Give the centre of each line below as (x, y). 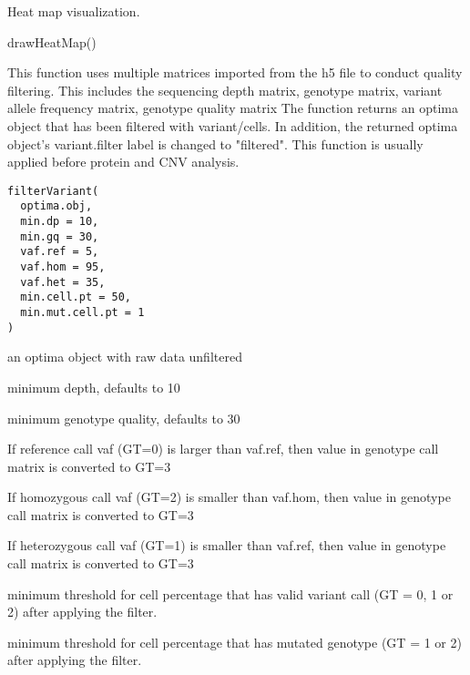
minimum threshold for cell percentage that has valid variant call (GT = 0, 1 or (230, 593)
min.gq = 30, (60, 236)
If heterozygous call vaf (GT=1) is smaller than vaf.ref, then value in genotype (227, 545)
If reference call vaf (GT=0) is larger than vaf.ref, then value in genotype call (223, 449)
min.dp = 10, (60, 222)
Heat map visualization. (74, 11)
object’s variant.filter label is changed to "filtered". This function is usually (215, 143)
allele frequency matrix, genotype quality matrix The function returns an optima (233, 108)
